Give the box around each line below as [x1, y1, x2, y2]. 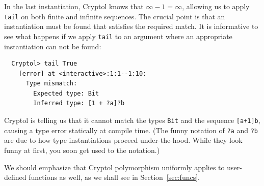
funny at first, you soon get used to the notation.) [4, 144, 160, 155]
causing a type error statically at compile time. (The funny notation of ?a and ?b [4, 125, 258, 135]
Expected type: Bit [33, 89, 99, 97]
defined [4, 172, 27, 182]
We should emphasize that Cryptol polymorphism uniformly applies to [4, 162, 225, 172]
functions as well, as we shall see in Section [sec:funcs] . [29, 172, 200, 182]
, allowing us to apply [182, 1, 250, 11]
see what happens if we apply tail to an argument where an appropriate [4, 30, 232, 41]
